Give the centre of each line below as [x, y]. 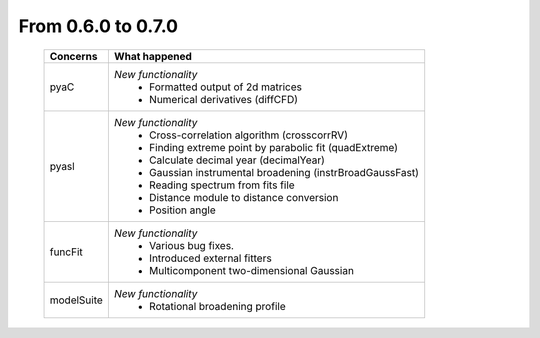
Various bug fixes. [191, 245]
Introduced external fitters [210, 258]
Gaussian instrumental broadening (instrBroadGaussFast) [284, 172]
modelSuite [76, 300]
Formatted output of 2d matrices [225, 87]
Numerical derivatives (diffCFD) [223, 99]
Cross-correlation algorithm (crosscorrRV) [248, 135]
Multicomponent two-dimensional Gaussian [251, 270]
